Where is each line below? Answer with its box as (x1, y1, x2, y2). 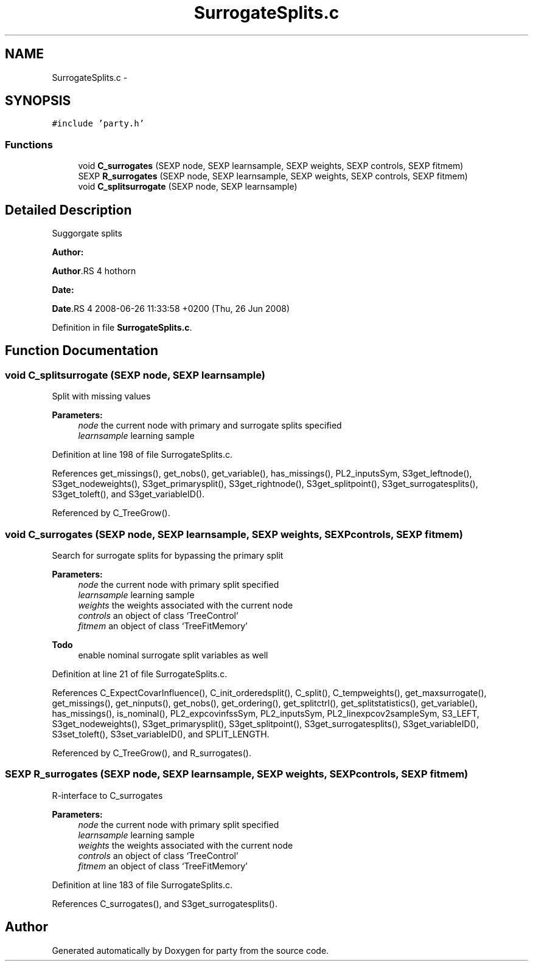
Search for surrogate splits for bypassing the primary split (52, 550, 284, 561)
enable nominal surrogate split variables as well (78, 650, 268, 660)
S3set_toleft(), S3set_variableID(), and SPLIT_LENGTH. (52, 729, 270, 739)
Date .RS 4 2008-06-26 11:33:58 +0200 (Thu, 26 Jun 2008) (52, 303, 290, 314)
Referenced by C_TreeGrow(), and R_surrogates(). (52, 748, 251, 758)
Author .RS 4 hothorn (52, 266, 136, 277)
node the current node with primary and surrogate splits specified (78, 420, 342, 431)
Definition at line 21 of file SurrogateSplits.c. (52, 669, 228, 679)
